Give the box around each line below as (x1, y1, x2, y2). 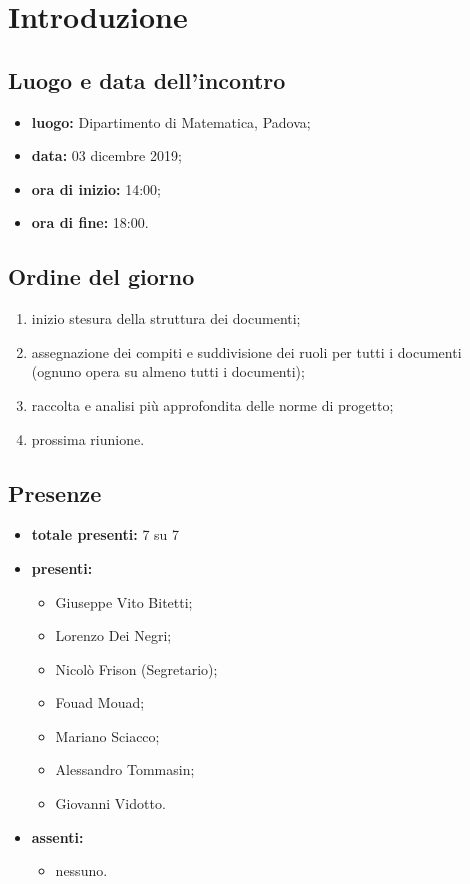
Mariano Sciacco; (55, 725, 160, 746)
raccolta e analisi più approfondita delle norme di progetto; (31, 394, 394, 415)
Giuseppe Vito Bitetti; (55, 591, 193, 612)
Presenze (8, 477, 102, 508)
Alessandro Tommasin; (55, 759, 195, 780)
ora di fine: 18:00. (31, 212, 149, 233)
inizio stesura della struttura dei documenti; (31, 308, 301, 329)
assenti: (31, 826, 84, 847)
